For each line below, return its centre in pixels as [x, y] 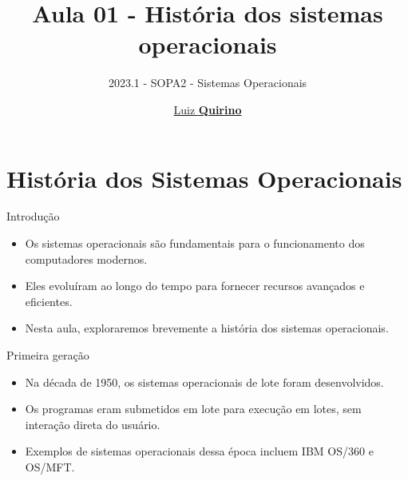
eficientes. [49, 301]
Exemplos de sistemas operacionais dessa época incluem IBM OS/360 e [199, 451]
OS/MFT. [50, 466]
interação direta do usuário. [93, 424]
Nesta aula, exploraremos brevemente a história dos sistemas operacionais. [207, 328]
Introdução [33, 216]
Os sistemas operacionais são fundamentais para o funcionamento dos [195, 243]
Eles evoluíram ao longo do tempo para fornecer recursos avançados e [195, 286]
